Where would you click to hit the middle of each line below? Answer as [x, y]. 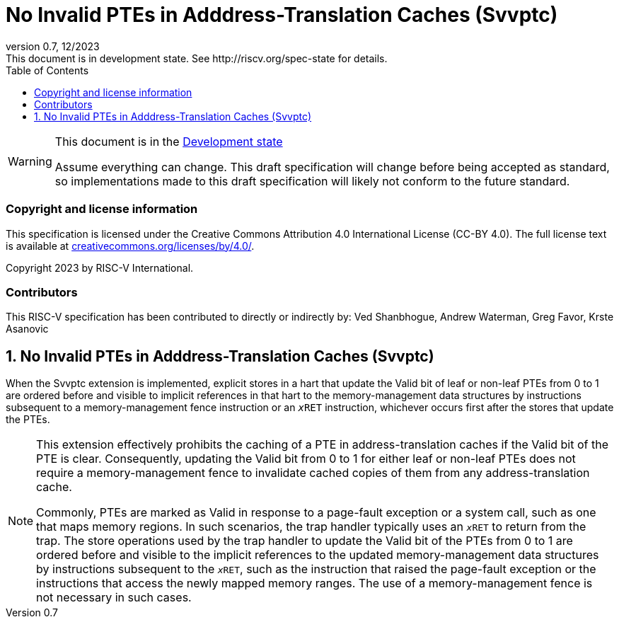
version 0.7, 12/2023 [53, 46]
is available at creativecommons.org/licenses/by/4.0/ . [130, 246]
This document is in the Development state [169, 141]
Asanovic [27, 329]
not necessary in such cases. [114, 598]
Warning [30, 161]
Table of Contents [47, 70]
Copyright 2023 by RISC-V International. [100, 267]
